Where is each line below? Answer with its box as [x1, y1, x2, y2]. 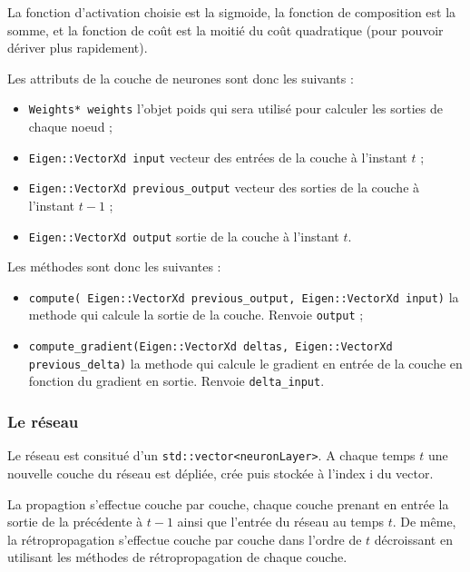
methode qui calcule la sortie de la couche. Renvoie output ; [28, 305, 364, 324]
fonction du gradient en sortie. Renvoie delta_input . [28, 371, 325, 390]
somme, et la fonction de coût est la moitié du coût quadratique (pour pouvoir [7, 20, 444, 39]
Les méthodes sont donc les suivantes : [7, 257, 221, 276]
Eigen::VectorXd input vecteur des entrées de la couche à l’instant [28, 147, 407, 166]
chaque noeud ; [28, 117, 113, 136]
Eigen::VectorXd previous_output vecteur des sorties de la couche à [28, 178, 420, 197]
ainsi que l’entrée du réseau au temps [177, 512, 384, 531]
